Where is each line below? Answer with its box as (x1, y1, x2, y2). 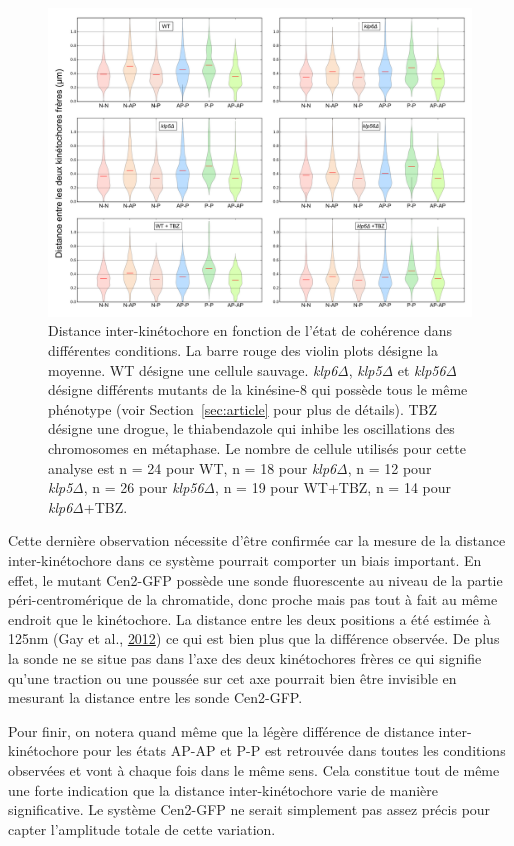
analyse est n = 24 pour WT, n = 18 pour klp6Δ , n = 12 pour (48, 457, 432, 478)
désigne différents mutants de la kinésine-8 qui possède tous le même (48, 379, 468, 400)
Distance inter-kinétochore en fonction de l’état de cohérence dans (48, 320, 453, 341)
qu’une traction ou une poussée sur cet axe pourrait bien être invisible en (8, 667, 457, 688)
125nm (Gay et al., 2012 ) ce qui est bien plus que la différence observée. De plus (8, 628, 500, 649)
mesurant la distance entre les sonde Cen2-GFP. (8, 687, 303, 708)
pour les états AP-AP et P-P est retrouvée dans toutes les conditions (83, 740, 506, 761)
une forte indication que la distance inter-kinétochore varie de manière (8, 779, 438, 800)
